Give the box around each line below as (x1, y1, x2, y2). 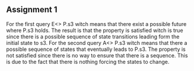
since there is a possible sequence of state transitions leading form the (6, 33, 180, 40)
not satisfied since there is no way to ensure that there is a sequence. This (6, 51, 188, 59)
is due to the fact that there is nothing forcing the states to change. (6, 58, 170, 65)
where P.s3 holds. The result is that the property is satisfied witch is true (6, 27, 183, 34)
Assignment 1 (6, 5, 58, 15)
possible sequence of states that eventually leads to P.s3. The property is (6, 46, 186, 53)
